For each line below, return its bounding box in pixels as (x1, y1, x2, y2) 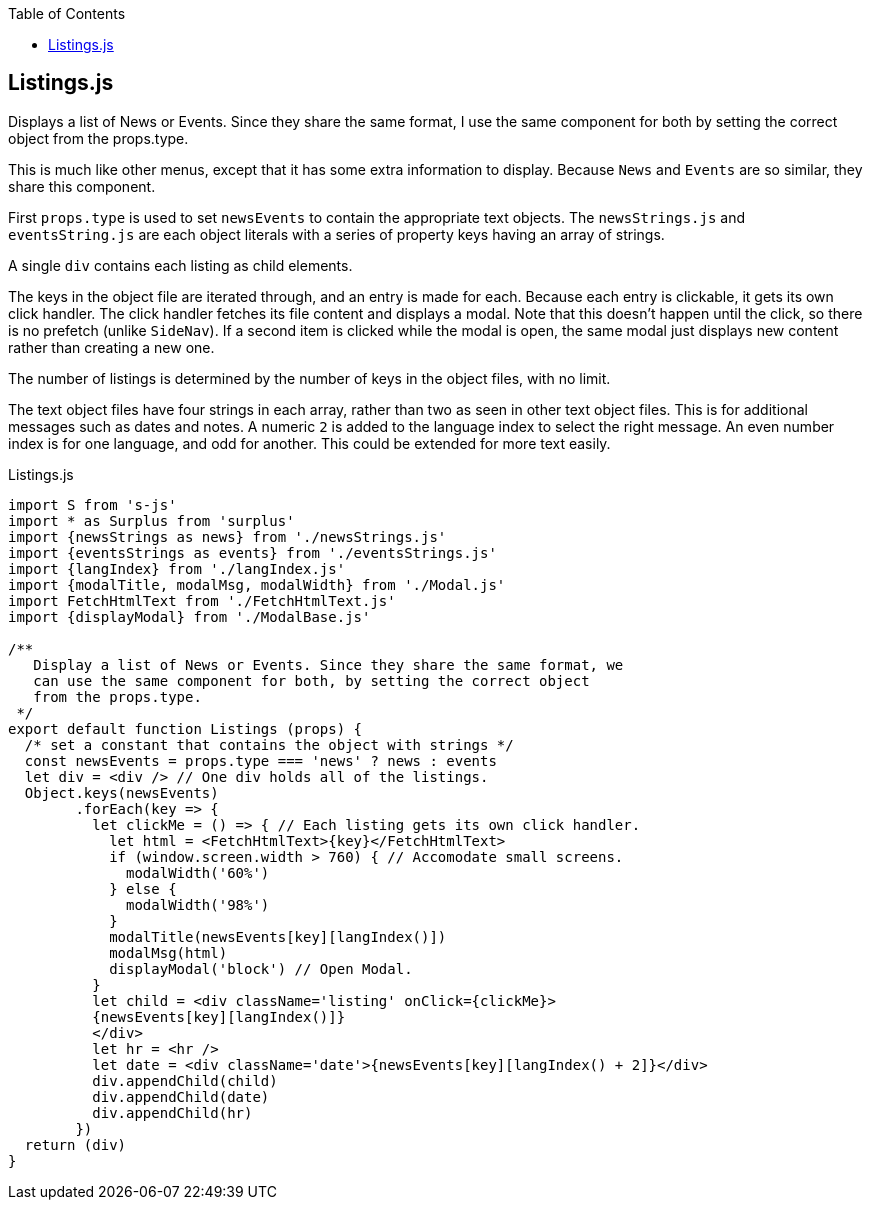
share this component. (8, 177, 156, 195)
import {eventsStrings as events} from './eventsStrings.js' (8, 544, 497, 561)
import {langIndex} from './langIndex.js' (8, 560, 346, 577)
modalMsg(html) (109, 944, 228, 961)
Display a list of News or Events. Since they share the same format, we (33, 656, 624, 673)
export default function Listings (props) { (8, 720, 363, 737)
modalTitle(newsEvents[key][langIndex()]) (109, 928, 447, 945)
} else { (109, 880, 177, 897)
